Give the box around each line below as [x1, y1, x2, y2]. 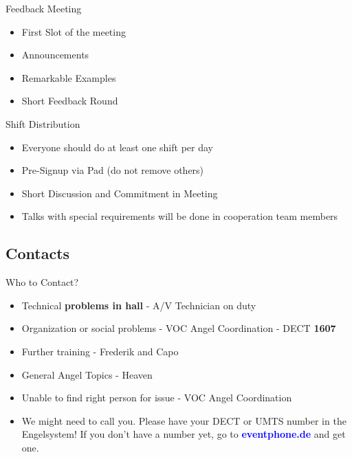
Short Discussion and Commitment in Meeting [21, 186, 218, 200]
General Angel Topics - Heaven [21, 367, 153, 381]
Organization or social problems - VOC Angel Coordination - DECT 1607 [21, 321, 336, 335]
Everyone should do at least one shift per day [21, 140, 213, 154]
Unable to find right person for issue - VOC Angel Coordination [21, 390, 292, 405]
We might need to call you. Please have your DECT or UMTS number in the [21, 413, 346, 427]
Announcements [21, 47, 89, 62]
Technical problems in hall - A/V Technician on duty [21, 298, 256, 312]
